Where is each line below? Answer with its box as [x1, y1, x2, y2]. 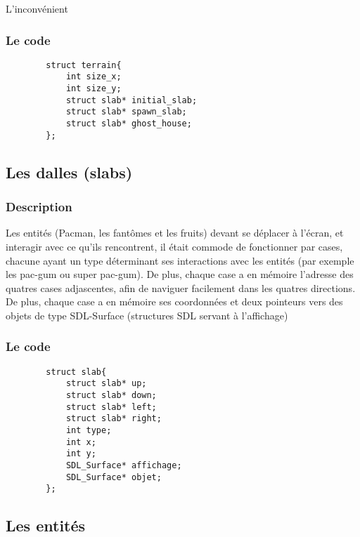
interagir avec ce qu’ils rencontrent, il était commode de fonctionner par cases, [6, 239, 343, 253]
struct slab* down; [65, 390, 157, 401]
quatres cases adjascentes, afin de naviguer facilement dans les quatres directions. [6, 280, 356, 295]
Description [6, 198, 72, 216]
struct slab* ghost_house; [65, 119, 192, 129]
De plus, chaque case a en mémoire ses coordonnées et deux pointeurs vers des [6, 294, 343, 309]
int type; [65, 425, 112, 436]
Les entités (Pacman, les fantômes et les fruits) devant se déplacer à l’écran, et [6, 225, 344, 240]
